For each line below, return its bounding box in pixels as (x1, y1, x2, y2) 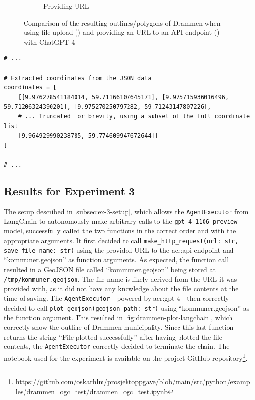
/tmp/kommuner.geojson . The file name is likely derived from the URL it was (4, 274, 237, 284)
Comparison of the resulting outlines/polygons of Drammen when (24, 17, 221, 28)
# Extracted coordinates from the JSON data (4, 74, 152, 82)
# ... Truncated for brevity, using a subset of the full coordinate (18, 113, 250, 120)
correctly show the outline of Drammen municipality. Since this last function (4, 322, 234, 332)
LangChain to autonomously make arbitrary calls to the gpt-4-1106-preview (4, 216, 238, 226)
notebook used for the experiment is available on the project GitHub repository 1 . (4, 351, 248, 363)
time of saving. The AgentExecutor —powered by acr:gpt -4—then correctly (4, 293, 229, 303)
